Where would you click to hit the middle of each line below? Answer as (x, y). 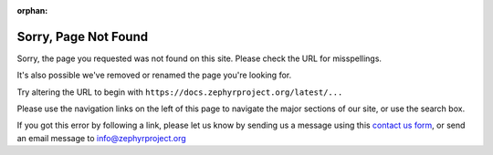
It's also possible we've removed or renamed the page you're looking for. (154, 75)
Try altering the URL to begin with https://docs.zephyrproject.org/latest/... (180, 92)
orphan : (32, 10)
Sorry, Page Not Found (83, 36)
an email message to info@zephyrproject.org (101, 138)
